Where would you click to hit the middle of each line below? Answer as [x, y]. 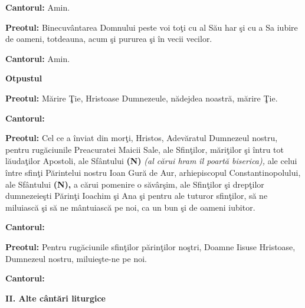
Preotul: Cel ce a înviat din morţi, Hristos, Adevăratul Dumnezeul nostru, [142, 138]
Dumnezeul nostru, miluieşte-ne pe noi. [76, 258]
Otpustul [24, 78]
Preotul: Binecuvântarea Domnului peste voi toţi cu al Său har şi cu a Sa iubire [152, 27]
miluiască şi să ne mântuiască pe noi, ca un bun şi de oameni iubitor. [130, 207]
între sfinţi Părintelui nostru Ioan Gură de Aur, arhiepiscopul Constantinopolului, [153, 172]
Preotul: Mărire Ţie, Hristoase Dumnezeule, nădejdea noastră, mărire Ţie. [142, 98]
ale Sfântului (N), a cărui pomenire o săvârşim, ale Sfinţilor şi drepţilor [135, 184]
